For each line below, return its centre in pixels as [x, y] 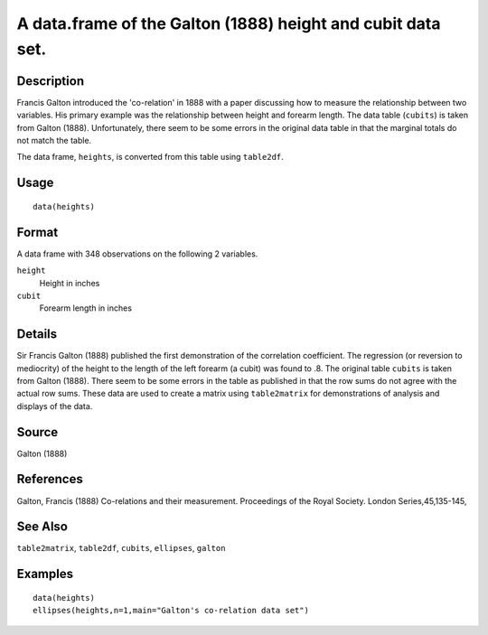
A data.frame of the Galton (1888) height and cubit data [229, 23]
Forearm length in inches [86, 308]
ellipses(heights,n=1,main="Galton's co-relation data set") [171, 611]
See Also [42, 527]
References [50, 479]
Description [51, 81]
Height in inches [70, 283]
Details [37, 334]
